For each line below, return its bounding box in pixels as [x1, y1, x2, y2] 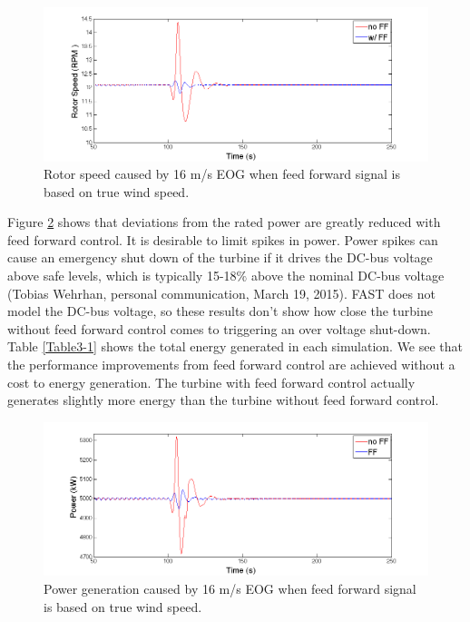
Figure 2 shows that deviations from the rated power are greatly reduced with [7, 212, 441, 232]
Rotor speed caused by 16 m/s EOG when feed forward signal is [44, 164, 400, 183]
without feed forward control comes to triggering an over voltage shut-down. [7, 319, 431, 338]
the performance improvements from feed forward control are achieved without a [7, 355, 455, 374]
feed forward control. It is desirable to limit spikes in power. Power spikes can [7, 230, 438, 249]
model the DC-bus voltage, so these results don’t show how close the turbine [7, 301, 433, 321]
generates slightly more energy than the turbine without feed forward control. [7, 390, 439, 410]
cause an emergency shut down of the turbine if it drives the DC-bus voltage [7, 248, 433, 267]
